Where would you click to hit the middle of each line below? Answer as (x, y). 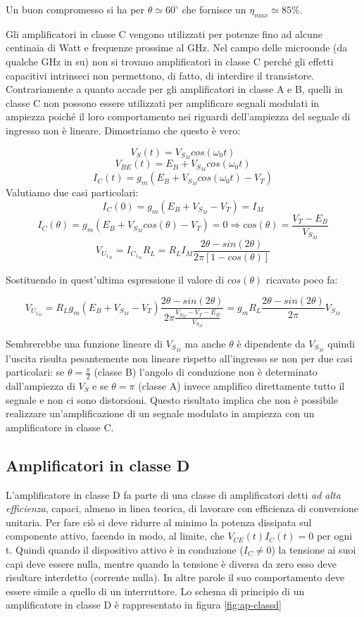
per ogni (334, 536)
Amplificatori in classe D (98, 465)
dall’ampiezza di (40, 386)
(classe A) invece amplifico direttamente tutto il (241, 386)
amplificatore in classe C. (60, 427)
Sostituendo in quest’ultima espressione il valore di (115, 279)
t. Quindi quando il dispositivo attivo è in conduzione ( (125, 549)
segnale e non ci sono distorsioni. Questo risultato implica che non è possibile (172, 399)
